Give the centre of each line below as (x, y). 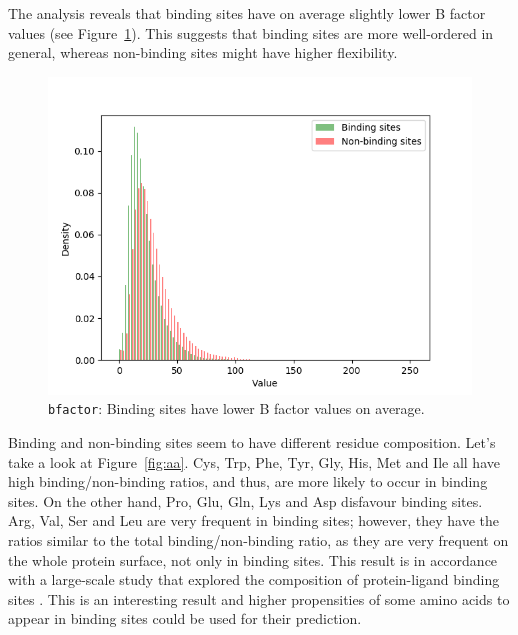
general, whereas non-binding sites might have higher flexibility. (203, 52)
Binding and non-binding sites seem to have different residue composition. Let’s (252, 442)
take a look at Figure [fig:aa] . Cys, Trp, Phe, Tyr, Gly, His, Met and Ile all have (254, 461)
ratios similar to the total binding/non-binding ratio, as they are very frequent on (258, 540)
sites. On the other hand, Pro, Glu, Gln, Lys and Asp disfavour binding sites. (245, 500)
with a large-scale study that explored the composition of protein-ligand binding (254, 579)
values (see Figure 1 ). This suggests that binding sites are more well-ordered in (251, 32)
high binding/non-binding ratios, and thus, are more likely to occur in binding (248, 481)
